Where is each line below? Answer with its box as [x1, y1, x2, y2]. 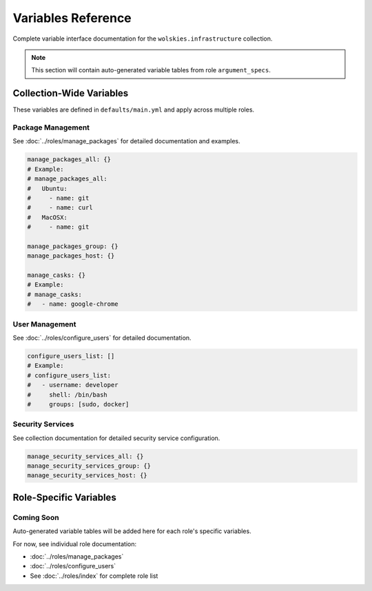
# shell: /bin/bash [27, 391, 108, 399]
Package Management [12, 123, 90, 132]
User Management [12, 319, 76, 329]
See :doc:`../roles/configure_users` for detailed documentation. [12, 333, 192, 342]
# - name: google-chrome [27, 300, 118, 308]
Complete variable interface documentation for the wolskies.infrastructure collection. [12, 34, 273, 43]
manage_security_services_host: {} [27, 472, 147, 479]
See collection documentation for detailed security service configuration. [12, 434, 220, 442]
